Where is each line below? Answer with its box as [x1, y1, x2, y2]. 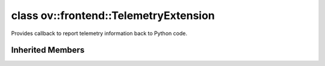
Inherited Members [11, 45, 85, 55]
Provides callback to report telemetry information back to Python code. [11, 30, 188, 37]
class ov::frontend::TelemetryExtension [11, 9, 215, 22]
